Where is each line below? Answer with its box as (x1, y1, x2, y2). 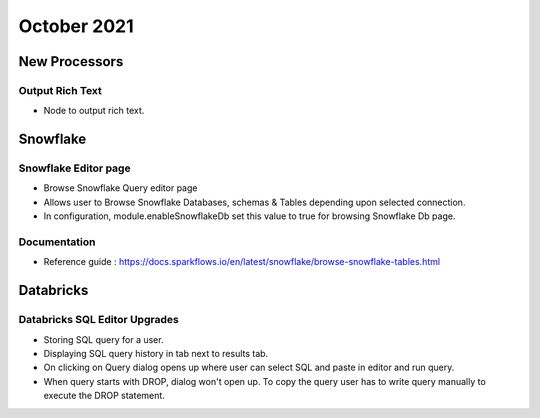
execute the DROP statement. (43, 390, 165, 402)
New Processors (18, 53, 124, 70)
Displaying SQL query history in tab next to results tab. (43, 347, 269, 359)
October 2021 (18, 15, 134, 37)
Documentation (18, 235, 96, 249)
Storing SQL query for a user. (43, 333, 164, 345)
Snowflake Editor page (18, 161, 131, 175)
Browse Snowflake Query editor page (43, 182, 198, 194)
